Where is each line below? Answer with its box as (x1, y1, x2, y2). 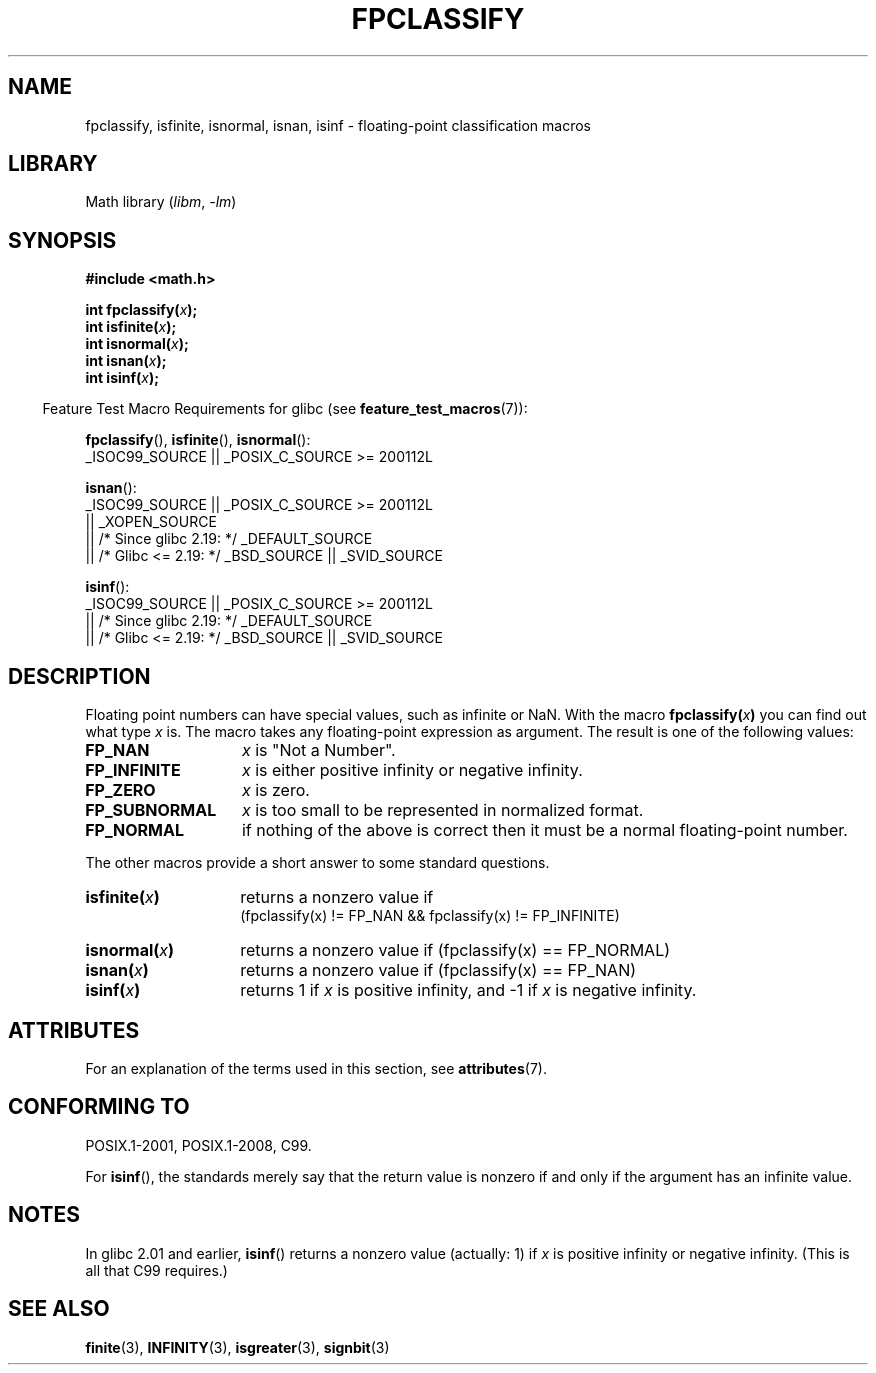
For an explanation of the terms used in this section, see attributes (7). (85, 1059, 547, 1077)
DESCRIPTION (8, 663, 151, 689)
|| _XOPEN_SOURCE (85, 513, 217, 531)
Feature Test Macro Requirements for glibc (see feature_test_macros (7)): (42, 400, 528, 418)
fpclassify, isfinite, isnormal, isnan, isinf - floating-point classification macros (85, 116, 591, 134)
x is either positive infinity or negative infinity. (241, 760, 583, 781)
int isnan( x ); (85, 352, 167, 370)
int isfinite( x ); (85, 318, 177, 336)
